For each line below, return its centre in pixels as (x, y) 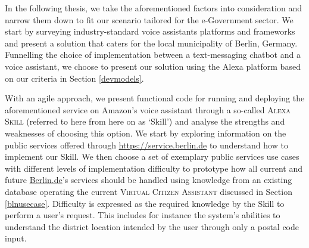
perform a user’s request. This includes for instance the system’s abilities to (143, 215)
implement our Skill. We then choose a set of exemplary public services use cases (152, 156)
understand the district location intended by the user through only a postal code (152, 226)
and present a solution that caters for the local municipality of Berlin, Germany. (151, 43)
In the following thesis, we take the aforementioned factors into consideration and (153, 8)
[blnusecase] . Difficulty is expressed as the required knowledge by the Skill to (145, 203)
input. (16, 238)
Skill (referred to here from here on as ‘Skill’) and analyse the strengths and (145, 121)
